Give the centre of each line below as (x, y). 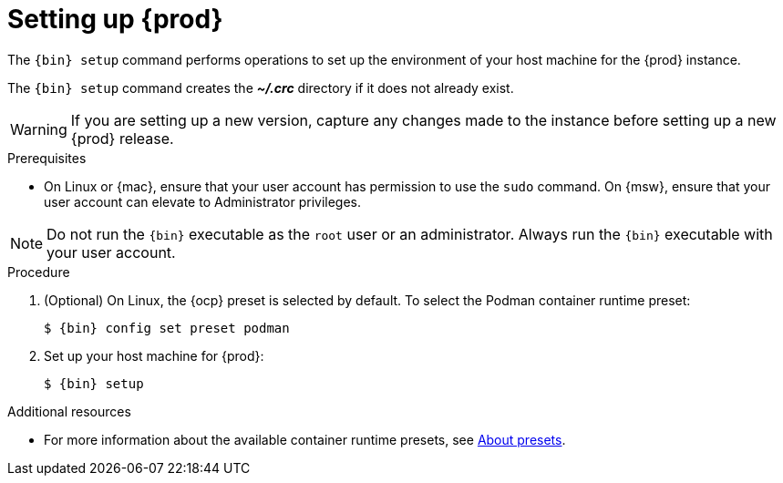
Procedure (39, 272)
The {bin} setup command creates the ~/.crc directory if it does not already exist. (261, 87)
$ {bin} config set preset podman (167, 328)
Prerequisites (47, 158)
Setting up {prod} (115, 19)
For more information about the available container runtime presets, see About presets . (305, 439)
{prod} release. (122, 138)
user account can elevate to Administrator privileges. (203, 201)
